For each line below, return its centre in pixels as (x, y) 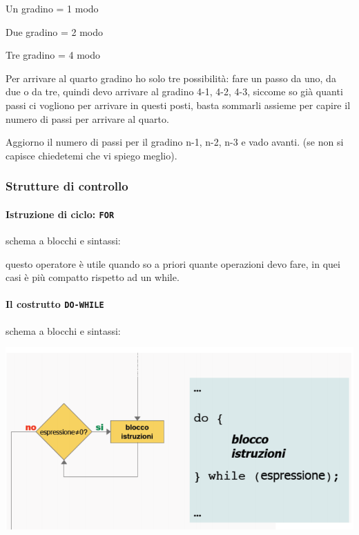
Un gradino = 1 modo (52, 8)
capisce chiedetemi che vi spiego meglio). (91, 155)
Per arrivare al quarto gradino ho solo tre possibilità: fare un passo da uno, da (171, 78)
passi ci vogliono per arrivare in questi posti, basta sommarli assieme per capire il (178, 105)
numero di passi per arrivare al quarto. (87, 118)
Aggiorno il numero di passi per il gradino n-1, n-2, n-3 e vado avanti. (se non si (175, 142)
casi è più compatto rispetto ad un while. (93, 277)
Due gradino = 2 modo (55, 31)
